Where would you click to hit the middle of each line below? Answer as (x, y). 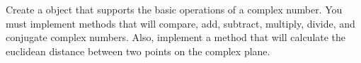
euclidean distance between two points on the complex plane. (138, 51)
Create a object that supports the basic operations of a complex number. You (174, 9)
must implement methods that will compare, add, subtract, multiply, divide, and (180, 23)
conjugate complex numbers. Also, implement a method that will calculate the (176, 37)
